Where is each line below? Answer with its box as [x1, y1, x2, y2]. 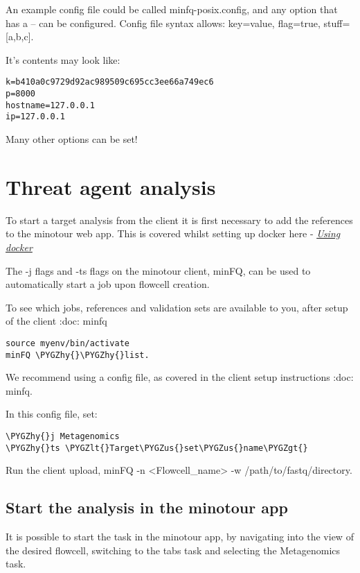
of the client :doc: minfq [6, 314, 107, 328]
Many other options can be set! [6, 132, 138, 146]
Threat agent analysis [6, 172, 216, 200]
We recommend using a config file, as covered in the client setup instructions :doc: [6, 370, 354, 384]
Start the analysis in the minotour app [6, 497, 288, 518]
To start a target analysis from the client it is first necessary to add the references [6, 212, 353, 227]
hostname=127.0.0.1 [6, 100, 95, 110]
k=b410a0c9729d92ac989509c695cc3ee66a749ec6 [6, 77, 214, 87]
